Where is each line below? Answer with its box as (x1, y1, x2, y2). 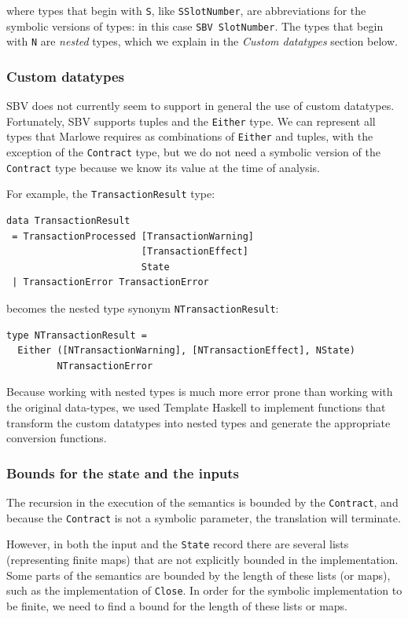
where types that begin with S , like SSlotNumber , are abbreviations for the (6, 2, 366, 18)
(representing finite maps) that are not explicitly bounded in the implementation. (6, 551, 399, 568)
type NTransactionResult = (6, 329, 147, 341)
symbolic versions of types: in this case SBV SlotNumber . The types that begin (6, 17, 384, 34)
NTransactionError (57, 360, 153, 372)
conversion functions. (6, 430, 107, 446)
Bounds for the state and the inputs (6, 463, 240, 482)
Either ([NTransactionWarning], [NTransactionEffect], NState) (17, 345, 355, 357)
